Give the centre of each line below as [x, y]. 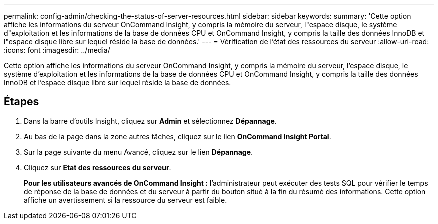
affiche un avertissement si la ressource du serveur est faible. [126, 200]
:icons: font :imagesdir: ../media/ [57, 50]
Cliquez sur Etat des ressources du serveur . [98, 167]
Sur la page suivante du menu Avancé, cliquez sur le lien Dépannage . [139, 152]
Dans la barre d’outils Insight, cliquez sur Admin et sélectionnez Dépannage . [150, 121]
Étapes [22, 102]
